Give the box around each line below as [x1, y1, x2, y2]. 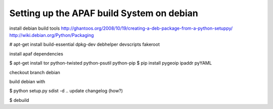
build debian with [9, 78, 45, 84]
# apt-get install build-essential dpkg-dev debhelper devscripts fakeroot [9, 41, 160, 47]
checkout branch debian [9, 69, 61, 75]
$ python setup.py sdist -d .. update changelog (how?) [9, 88, 123, 94]
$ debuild [9, 97, 29, 103]
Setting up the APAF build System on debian [9, 8, 198, 19]
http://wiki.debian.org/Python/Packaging [9, 32, 94, 38]
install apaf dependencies [9, 50, 63, 57]
